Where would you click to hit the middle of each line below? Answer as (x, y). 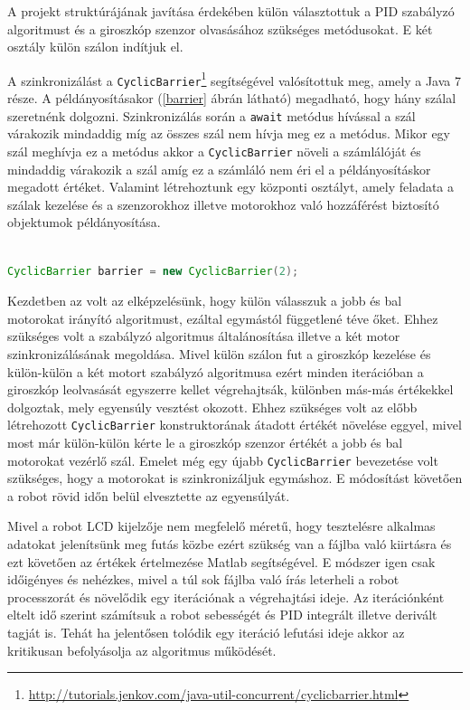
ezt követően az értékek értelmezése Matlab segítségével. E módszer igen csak (221, 561)
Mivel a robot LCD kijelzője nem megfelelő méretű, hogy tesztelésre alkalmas (221, 526)
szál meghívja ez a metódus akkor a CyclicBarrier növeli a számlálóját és (214, 151)
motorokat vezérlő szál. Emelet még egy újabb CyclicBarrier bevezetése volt (223, 460)
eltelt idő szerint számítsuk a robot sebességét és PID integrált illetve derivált (222, 615)
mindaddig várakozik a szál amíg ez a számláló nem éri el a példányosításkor (219, 169)
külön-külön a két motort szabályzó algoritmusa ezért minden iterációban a (216, 371)
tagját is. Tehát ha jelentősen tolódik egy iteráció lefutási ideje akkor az (206, 632)
